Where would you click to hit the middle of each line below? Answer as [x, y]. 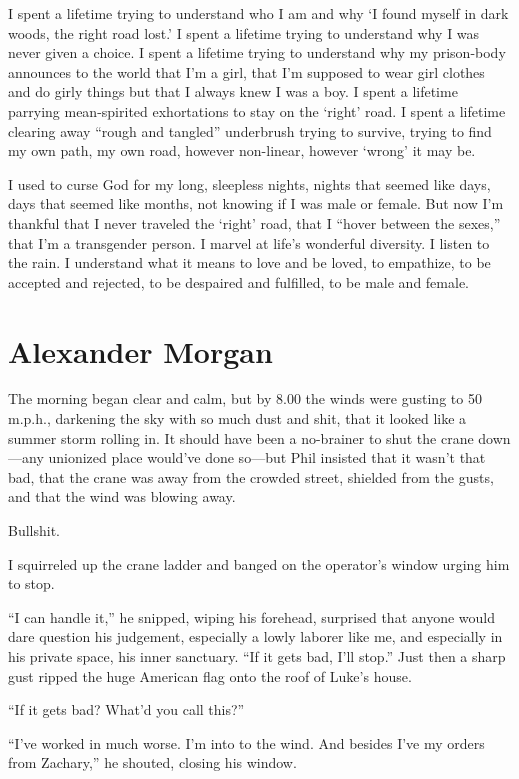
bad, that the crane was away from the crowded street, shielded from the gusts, [251, 476]
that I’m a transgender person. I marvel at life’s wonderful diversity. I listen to [249, 242]
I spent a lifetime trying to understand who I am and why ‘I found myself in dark [258, 13]
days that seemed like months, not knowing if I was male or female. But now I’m [256, 203]
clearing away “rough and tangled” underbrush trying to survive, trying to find [250, 130]
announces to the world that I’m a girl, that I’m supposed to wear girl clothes [246, 71]
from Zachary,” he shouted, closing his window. [152, 762]
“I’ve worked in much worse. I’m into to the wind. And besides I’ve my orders [246, 742]
